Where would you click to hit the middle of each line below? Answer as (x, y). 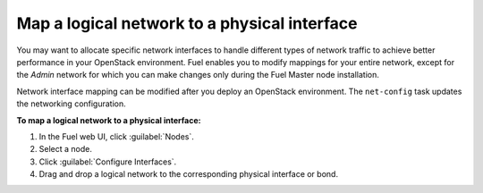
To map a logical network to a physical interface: (109, 120)
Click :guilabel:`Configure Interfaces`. (108, 162)
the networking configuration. (72, 104)
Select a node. (66, 149)
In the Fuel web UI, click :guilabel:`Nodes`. (116, 136)
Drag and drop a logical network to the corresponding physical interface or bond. (189, 174)
